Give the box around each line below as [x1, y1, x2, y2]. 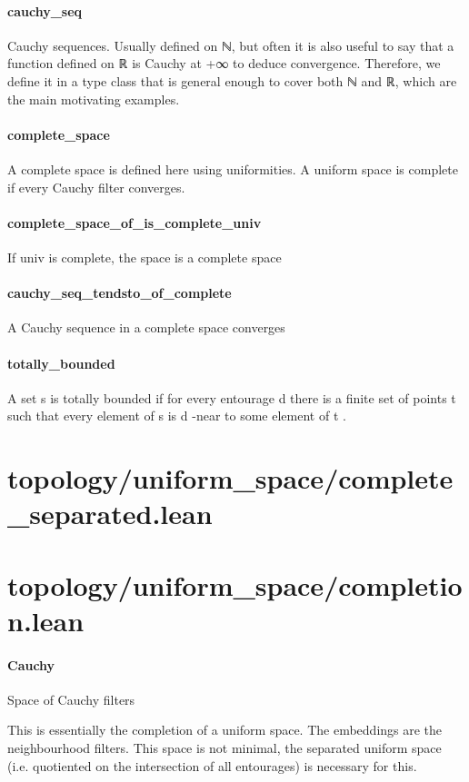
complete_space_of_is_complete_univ [7, 213, 262, 232]
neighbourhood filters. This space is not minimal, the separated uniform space [7, 738, 442, 757]
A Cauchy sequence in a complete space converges [7, 318, 285, 337]
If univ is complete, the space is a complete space [7, 247, 282, 266]
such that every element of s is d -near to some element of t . [7, 406, 346, 425]
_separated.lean [7, 495, 213, 532]
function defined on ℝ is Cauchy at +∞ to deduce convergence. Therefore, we [7, 54, 441, 73]
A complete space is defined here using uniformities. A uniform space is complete [7, 159, 458, 178]
